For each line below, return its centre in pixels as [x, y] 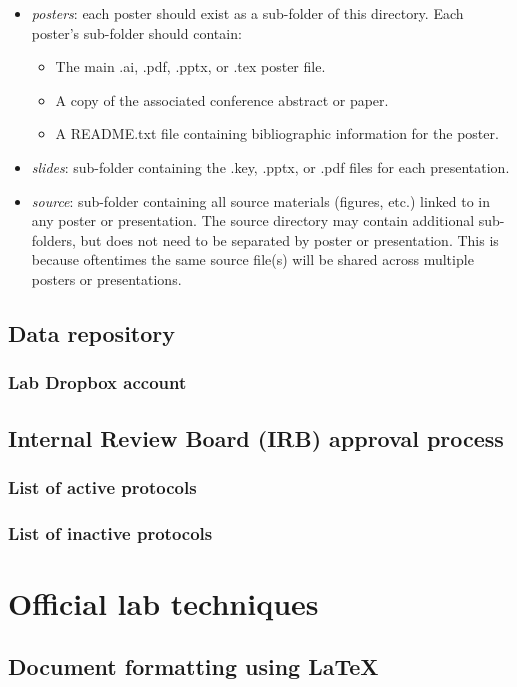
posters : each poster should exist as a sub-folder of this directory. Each [247, 13]
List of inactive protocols [110, 532]
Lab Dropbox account [97, 382]
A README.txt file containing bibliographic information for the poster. [277, 133]
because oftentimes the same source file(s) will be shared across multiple [252, 259]
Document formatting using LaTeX [193, 666]
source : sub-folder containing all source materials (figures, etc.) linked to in [261, 200]
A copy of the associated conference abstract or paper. [222, 99]
